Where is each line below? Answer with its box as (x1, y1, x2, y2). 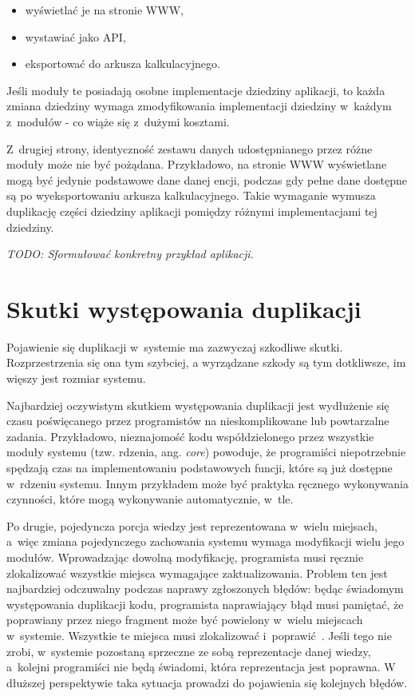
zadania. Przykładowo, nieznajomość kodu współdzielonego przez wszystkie (6, 428, 374, 444)
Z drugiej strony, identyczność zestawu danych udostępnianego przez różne (6, 140, 373, 157)
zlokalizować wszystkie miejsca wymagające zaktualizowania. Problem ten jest (6, 564, 388, 581)
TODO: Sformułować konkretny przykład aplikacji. (6, 245, 254, 262)
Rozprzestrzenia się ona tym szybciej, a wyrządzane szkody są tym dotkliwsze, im (6, 354, 406, 371)
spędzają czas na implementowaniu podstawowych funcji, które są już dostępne (6, 459, 393, 475)
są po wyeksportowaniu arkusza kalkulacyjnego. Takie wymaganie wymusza (6, 187, 376, 204)
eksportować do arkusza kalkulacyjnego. (25, 55, 220, 72)
